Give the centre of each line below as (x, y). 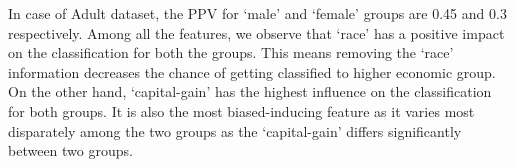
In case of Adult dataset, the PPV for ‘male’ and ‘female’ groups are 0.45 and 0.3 (257, 13)
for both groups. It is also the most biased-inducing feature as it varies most (241, 110)
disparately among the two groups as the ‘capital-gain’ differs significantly (235, 130)
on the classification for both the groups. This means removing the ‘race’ (231, 52)
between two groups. (70, 150)
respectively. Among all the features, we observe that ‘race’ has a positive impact (256, 32)
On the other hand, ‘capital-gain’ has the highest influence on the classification (250, 91)
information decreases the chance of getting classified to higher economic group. (252, 71)
